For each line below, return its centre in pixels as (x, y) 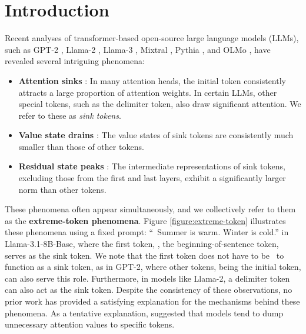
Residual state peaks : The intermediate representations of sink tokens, (152, 166)
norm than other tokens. (62, 189)
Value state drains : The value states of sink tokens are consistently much (156, 135)
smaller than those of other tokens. (81, 146)
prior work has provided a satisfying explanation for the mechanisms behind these (152, 301)
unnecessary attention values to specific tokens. (90, 324)
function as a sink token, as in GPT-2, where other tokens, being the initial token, (153, 267)
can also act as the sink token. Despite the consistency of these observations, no (149, 290)
